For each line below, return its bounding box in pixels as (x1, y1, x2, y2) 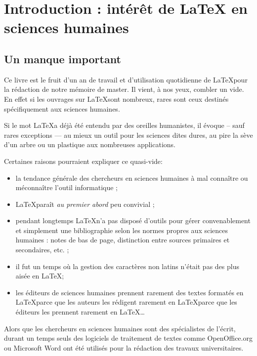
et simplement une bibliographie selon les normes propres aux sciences (15, 225, 228, 235)
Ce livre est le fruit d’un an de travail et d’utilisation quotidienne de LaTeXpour (4, 74, 248, 84)
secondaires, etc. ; (15, 244, 69, 255)
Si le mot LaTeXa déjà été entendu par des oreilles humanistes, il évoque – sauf (4, 120, 245, 130)
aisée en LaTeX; (15, 271, 64, 281)
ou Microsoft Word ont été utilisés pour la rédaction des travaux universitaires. (4, 342, 244, 353)
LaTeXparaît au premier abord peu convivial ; (15, 198, 155, 209)
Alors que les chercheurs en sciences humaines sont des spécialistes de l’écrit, (4, 323, 236, 333)
